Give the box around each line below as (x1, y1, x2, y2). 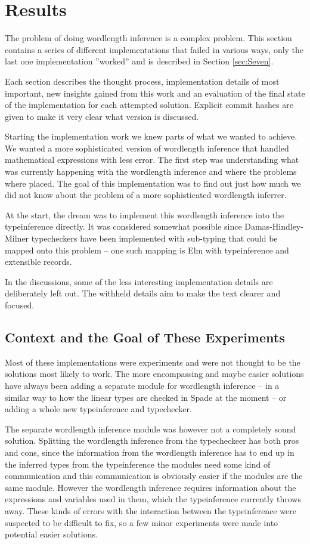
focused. (5, 299, 35, 311)
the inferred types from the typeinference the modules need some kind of (5, 458, 271, 470)
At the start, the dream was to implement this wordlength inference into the (5, 208, 284, 221)
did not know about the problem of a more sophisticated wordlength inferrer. (5, 188, 287, 201)
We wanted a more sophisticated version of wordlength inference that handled (5, 141, 289, 154)
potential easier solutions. (5, 528, 98, 540)
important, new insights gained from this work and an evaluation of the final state (5, 86, 305, 99)
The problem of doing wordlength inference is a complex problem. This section (5, 32, 292, 44)
